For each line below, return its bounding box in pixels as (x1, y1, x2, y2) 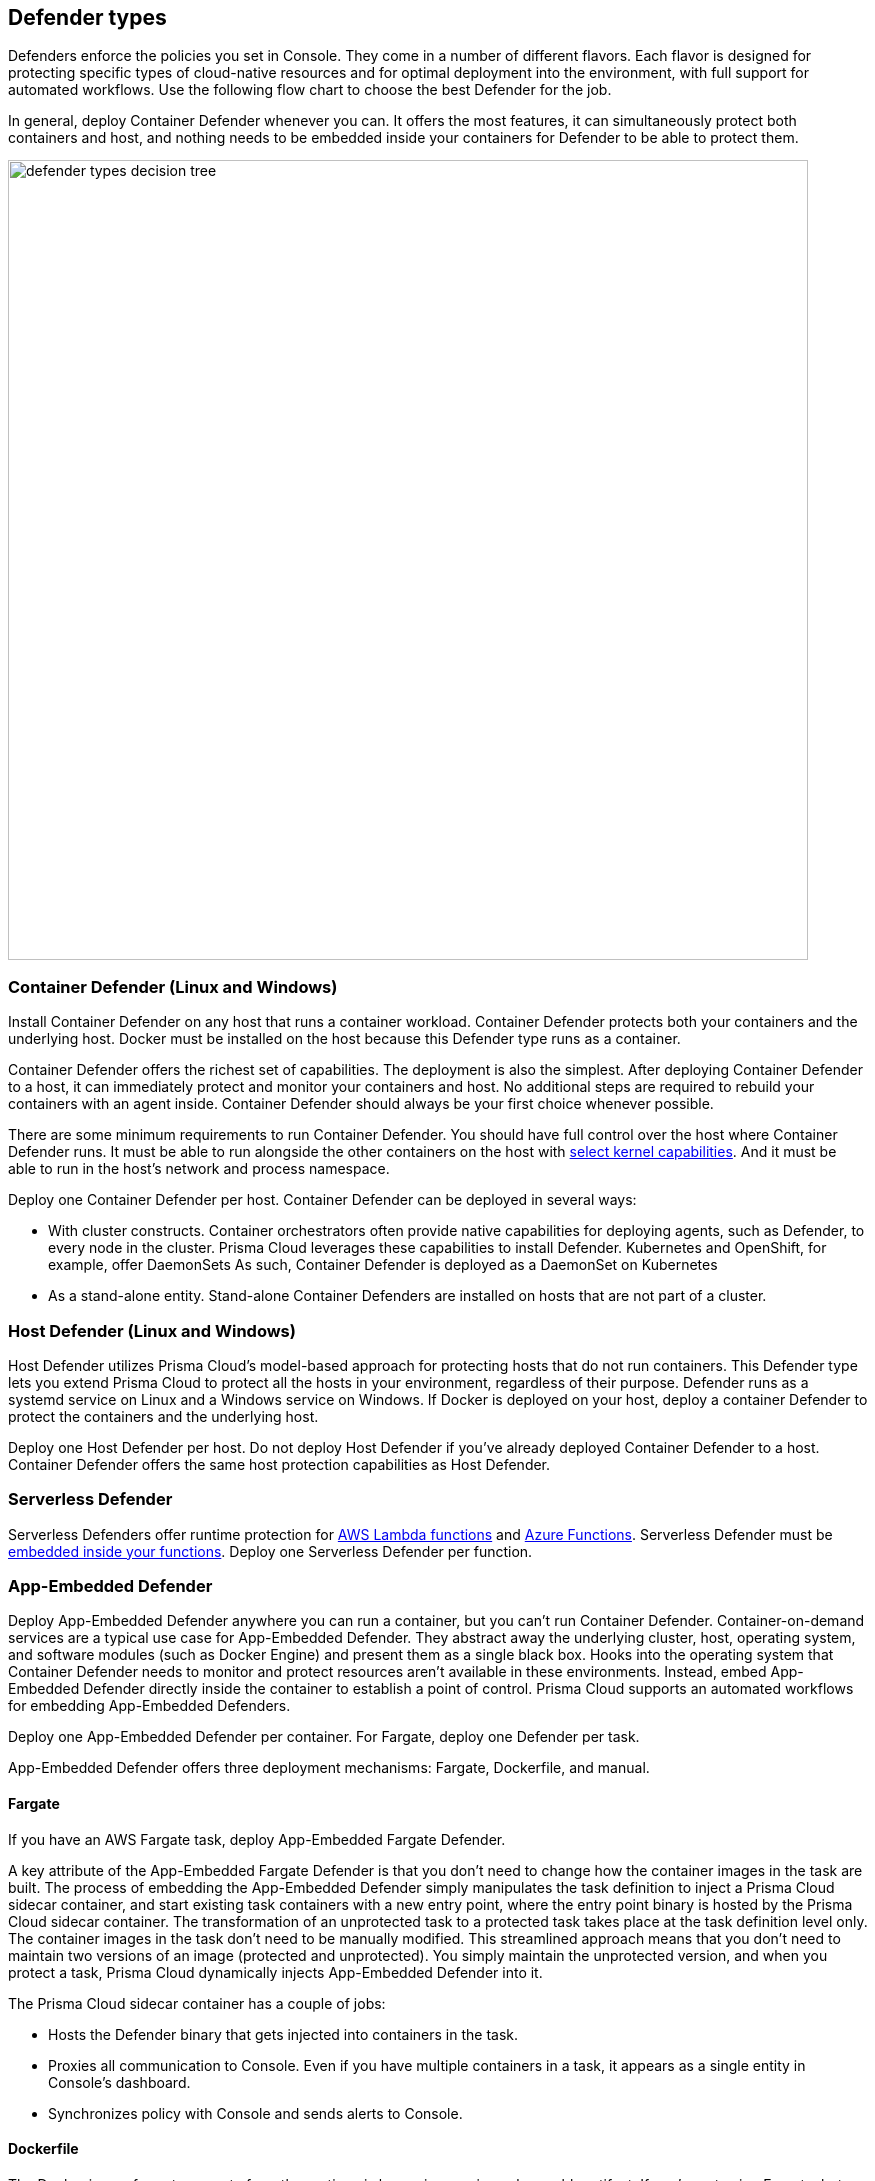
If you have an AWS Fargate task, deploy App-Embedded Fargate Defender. (8, 1830, 506, 1848)
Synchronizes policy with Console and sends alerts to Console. (48, 2104, 463, 2122)
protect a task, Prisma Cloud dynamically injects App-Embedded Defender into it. (8, 1963, 543, 1981)
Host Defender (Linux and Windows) (8, 1320, 296, 1341)
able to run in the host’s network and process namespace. (8, 1160, 390, 1178)
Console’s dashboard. (48, 2073, 191, 2091)
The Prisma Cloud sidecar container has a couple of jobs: (8, 1994, 386, 2012)
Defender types (8, 5, 167, 30)
